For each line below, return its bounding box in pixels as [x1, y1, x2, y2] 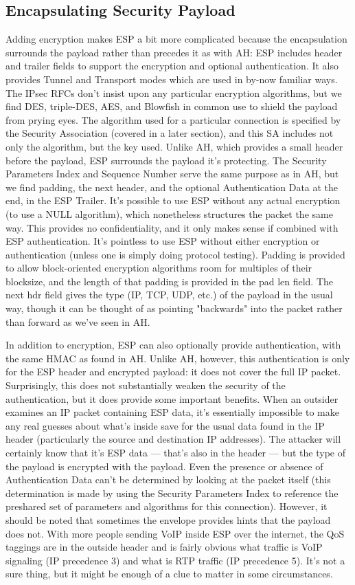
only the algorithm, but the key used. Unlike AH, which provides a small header [5, 139, 343, 153]
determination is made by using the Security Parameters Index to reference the [5, 485, 339, 500]
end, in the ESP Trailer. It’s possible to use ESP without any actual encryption [5, 193, 341, 208]
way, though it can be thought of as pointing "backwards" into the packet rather [5, 301, 343, 316]
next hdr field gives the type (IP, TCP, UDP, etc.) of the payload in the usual [5, 287, 333, 302]
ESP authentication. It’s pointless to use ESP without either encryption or [5, 234, 320, 248]
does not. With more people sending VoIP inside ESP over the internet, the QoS [5, 526, 345, 540]
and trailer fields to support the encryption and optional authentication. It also [5, 58, 339, 73]
